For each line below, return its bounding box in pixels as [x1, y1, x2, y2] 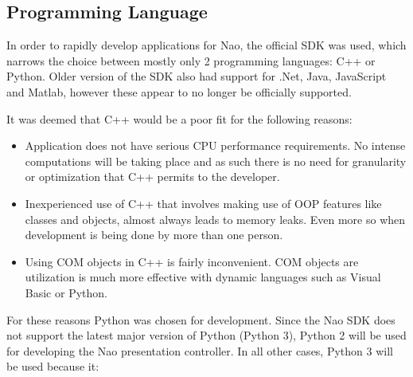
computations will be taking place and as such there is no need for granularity [25, 152, 407, 169]
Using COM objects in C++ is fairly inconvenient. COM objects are [25, 253, 359, 269]
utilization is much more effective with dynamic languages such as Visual [25, 269, 381, 285]
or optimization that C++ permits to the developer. [25, 168, 280, 185]
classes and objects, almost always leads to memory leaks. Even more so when [25, 210, 406, 227]
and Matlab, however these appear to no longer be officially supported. [6, 83, 352, 100]
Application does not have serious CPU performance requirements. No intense [25, 137, 406, 154]
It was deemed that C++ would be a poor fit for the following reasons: [6, 110, 353, 127]
